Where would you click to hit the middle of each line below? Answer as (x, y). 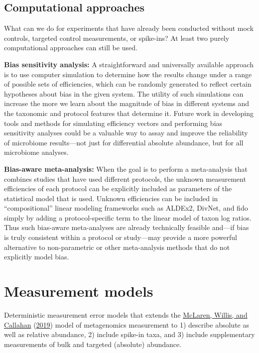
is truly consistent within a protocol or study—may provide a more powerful (121, 237)
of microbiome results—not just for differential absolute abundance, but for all (124, 142)
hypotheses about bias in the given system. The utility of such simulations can (124, 93)
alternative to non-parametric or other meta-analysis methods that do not (117, 247)
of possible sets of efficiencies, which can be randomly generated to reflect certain (128, 84)
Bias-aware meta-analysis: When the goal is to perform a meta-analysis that (126, 169)
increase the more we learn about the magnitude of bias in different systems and (127, 103)
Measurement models (79, 291)
